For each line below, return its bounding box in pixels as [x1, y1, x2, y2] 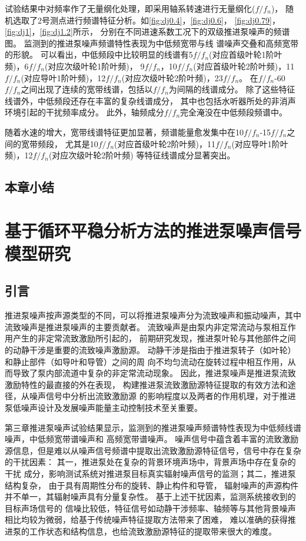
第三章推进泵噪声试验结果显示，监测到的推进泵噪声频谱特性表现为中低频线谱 [5, 421, 301, 433]
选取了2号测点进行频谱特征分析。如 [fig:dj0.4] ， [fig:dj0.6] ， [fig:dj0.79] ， [12, 14, 280, 26]
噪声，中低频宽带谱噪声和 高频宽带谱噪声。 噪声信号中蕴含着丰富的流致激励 [5, 433, 299, 445]
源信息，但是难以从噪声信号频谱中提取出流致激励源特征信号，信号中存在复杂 [5, 444, 301, 456]
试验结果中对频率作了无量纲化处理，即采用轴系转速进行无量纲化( [5, 2, 255, 14]
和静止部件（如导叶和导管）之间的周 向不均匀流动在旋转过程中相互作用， [5, 355, 288, 367]
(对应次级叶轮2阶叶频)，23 [121, 71, 223, 84]
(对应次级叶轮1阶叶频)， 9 [44, 59, 145, 72]
